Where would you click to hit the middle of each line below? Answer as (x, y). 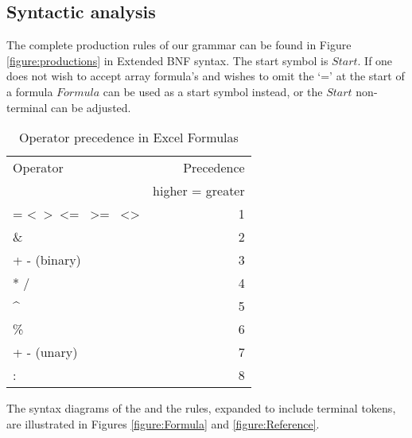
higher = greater (199, 191)
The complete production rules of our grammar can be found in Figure (179, 45)
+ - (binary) (47, 260)
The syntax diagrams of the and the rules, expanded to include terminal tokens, (201, 408)
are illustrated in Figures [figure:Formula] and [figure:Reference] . (163, 423)
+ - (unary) (45, 352)
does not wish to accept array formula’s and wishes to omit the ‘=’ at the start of (206, 76)
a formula (30, 91)
